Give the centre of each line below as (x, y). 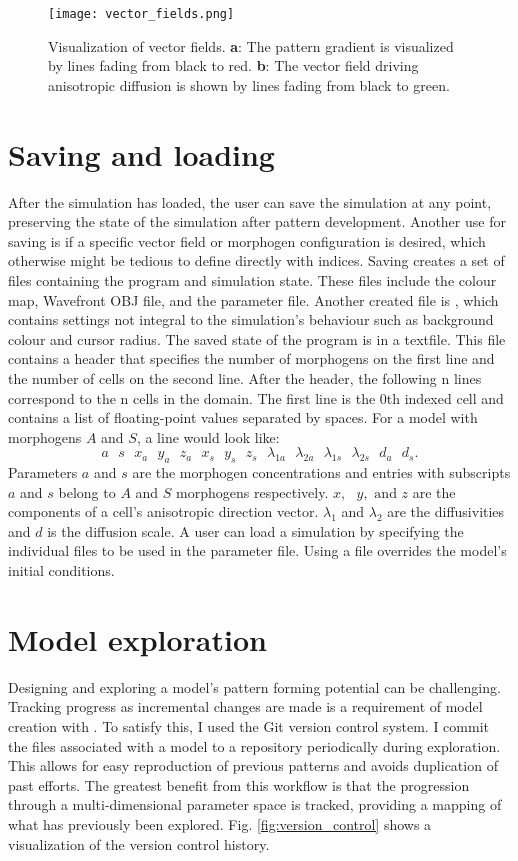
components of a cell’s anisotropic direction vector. (163, 511)
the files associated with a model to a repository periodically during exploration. (254, 745)
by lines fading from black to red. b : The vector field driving (233, 65)
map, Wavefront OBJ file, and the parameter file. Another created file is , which (253, 299)
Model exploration (137, 638)
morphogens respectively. (252, 491)
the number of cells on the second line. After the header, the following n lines (245, 377)
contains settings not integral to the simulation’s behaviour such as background (251, 319)
